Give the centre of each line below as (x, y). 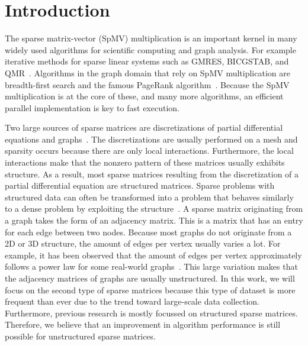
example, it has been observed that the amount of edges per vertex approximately (153, 255)
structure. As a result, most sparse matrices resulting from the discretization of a (152, 174)
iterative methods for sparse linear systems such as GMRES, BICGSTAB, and (147, 61)
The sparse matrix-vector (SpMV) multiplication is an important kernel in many (151, 38)
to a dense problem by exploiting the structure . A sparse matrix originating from (154, 208)
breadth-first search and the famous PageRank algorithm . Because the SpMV (147, 84)
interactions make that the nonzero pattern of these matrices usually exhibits (145, 162)
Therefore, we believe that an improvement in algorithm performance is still (143, 324)
